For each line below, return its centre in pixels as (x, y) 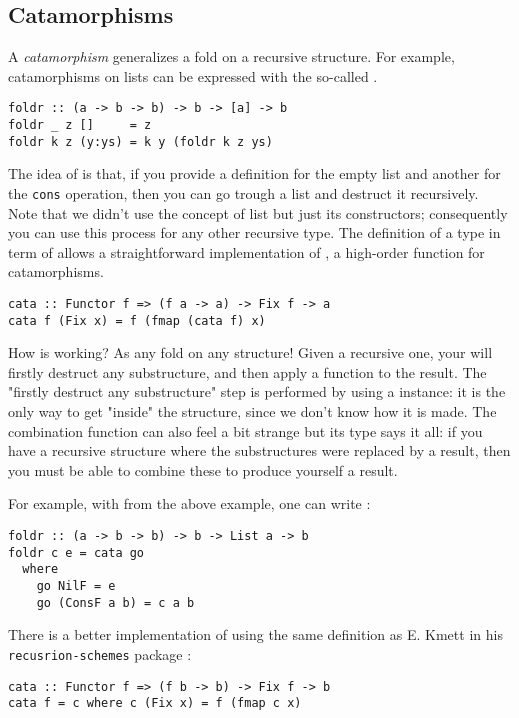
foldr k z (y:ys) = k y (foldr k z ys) (140, 141)
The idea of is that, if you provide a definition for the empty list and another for (254, 173)
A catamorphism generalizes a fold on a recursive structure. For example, (231, 56)
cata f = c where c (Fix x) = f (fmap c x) (155, 703)
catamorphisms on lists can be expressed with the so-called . (193, 75)
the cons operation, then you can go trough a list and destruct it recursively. (243, 192)
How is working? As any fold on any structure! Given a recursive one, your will (250, 352)
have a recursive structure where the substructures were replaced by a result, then (259, 450)
